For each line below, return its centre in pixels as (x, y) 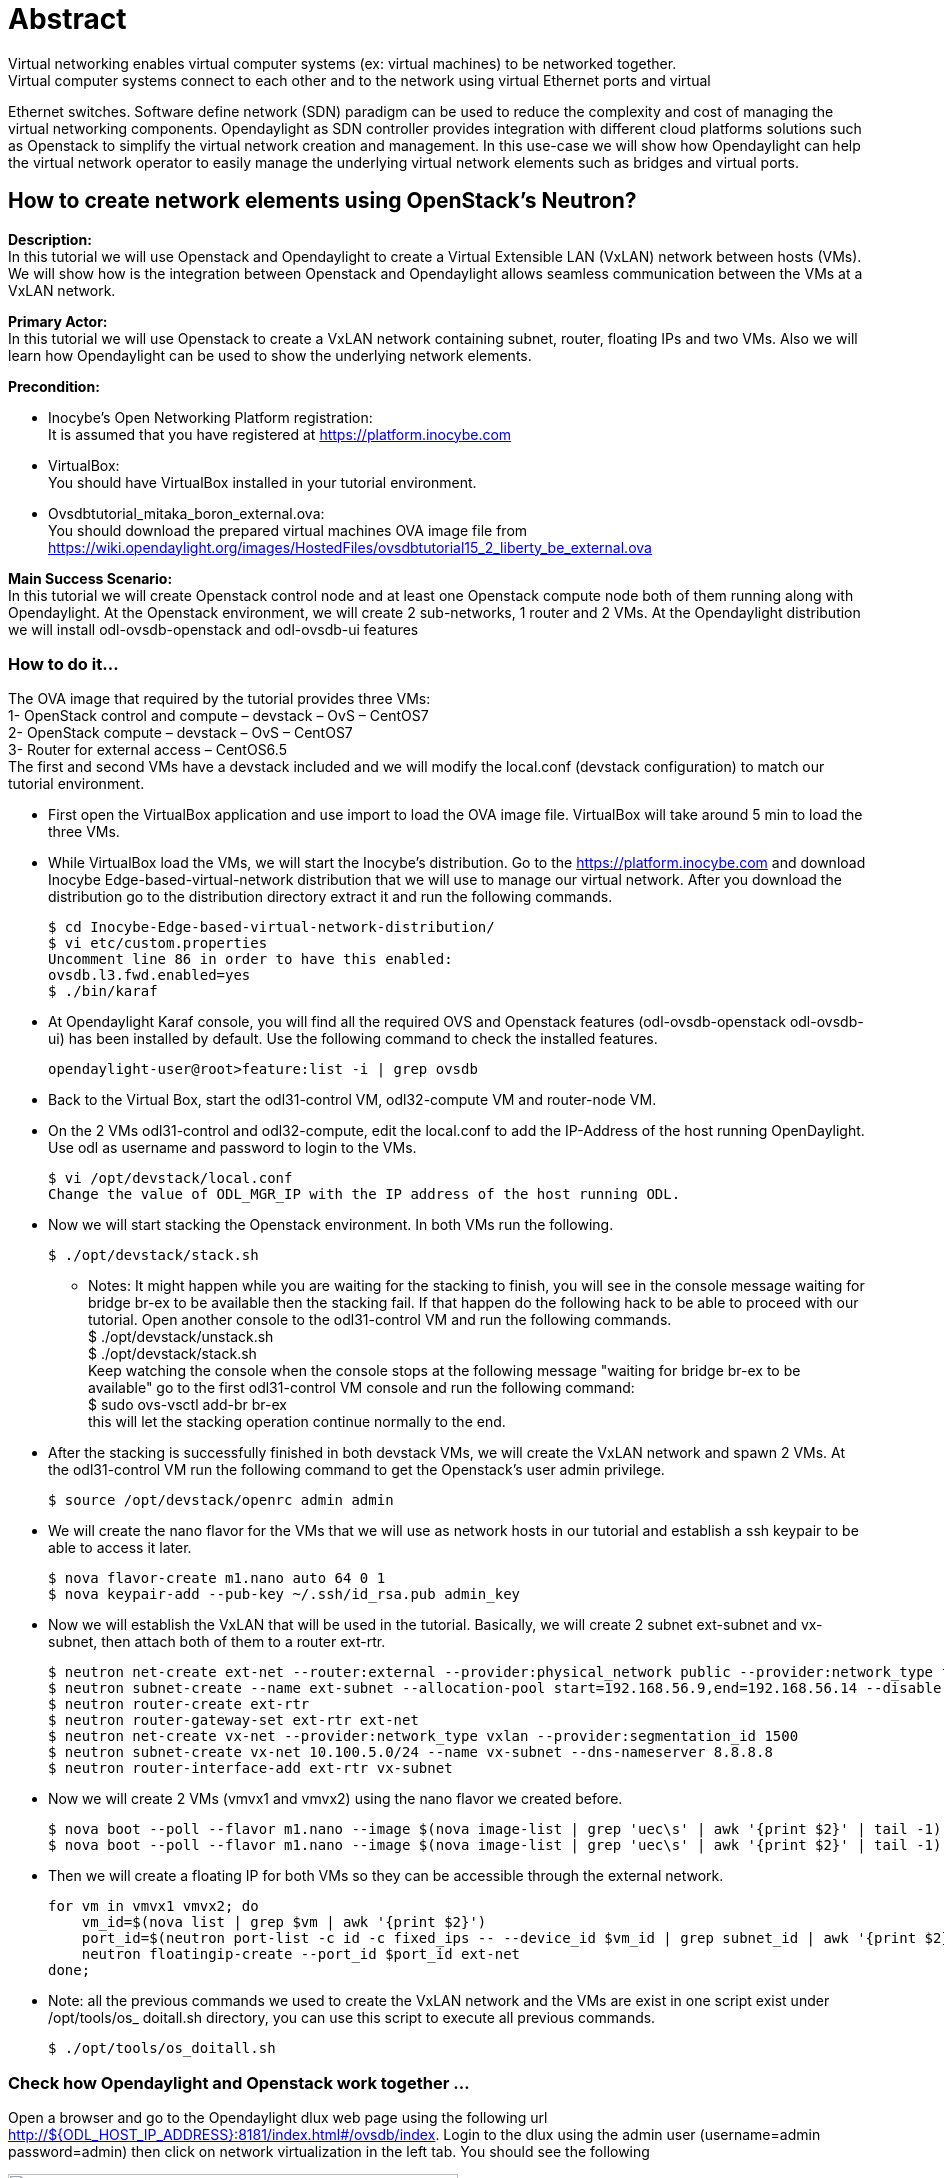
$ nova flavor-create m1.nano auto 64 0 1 (217, 1578)
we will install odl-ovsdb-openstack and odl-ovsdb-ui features (213, 629)
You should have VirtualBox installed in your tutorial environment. (262, 482)
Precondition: (54, 386)
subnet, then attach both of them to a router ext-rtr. (217, 1642)
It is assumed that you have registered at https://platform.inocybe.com (280, 434)
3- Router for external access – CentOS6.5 (147, 750)
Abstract (67, 19)
